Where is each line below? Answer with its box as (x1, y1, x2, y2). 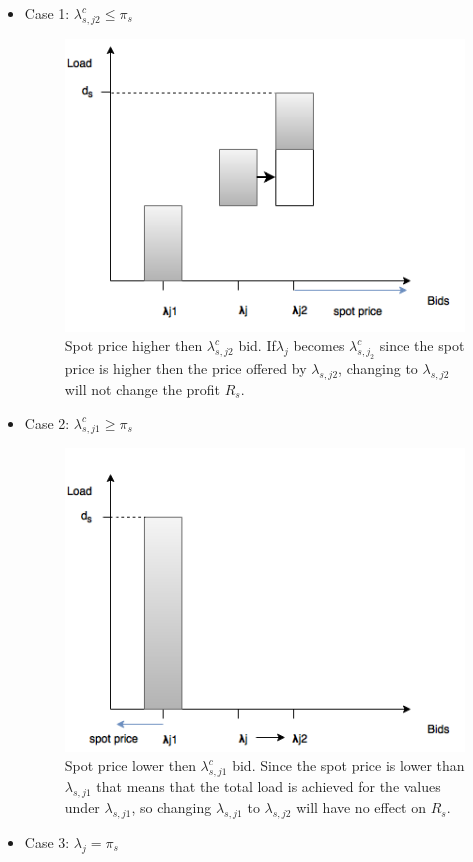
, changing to (338, 358, 418, 379)
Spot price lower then (64, 755, 196, 776)
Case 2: (24, 412, 70, 433)
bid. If (238, 335, 276, 356)
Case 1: (24, 3, 70, 23)
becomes (293, 335, 345, 356)
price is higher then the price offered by (64, 358, 307, 379)
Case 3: (24, 831, 70, 852)
